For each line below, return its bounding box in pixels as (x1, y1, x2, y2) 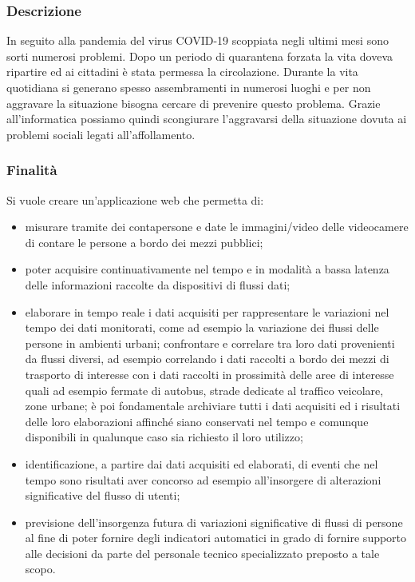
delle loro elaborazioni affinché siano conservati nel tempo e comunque (25, 413, 369, 429)
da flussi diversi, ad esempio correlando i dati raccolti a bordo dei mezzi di (25, 350, 389, 367)
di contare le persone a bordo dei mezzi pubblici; (25, 233, 263, 250)
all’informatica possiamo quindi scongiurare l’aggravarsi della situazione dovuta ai (6, 110, 407, 127)
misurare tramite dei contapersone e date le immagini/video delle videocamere (25, 218, 409, 235)
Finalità (6, 160, 57, 180)
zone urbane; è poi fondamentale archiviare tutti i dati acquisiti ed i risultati (25, 397, 401, 414)
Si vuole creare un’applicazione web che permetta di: (6, 191, 264, 208)
